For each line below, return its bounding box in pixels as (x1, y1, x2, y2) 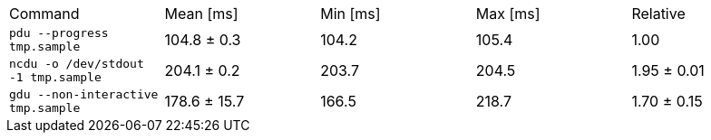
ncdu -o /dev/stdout (9, 57, 144, 70)
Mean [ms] (164, 5, 239, 23)
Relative (631, 5, 686, 23)
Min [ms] (320, 5, 381, 23)
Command (9, 5, 80, 23)
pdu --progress (9, 26, 109, 40)
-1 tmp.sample (9, 70, 102, 84)
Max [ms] (475, 5, 541, 23)
